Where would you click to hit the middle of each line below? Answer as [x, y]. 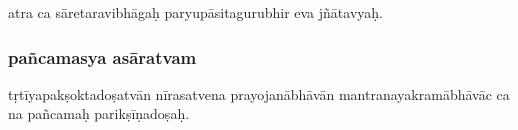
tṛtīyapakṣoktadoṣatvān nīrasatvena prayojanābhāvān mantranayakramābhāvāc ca [259, 93]
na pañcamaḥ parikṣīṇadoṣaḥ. [99, 113]
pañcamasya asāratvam [102, 56]
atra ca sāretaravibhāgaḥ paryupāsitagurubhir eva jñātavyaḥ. [195, 12]
